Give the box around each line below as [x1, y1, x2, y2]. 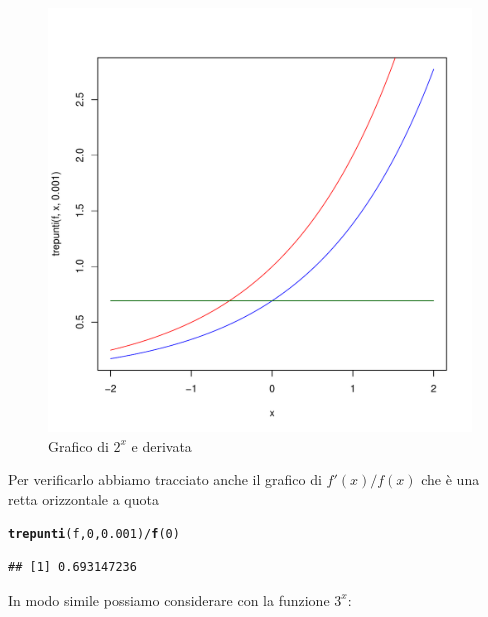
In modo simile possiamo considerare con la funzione [8, 589, 330, 610]
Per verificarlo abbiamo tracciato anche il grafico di [8, 469, 322, 490]
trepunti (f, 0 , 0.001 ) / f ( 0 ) [8, 527, 180, 542]
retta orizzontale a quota [8, 488, 159, 509]
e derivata [131, 435, 192, 456]
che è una [421, 469, 480, 490]
